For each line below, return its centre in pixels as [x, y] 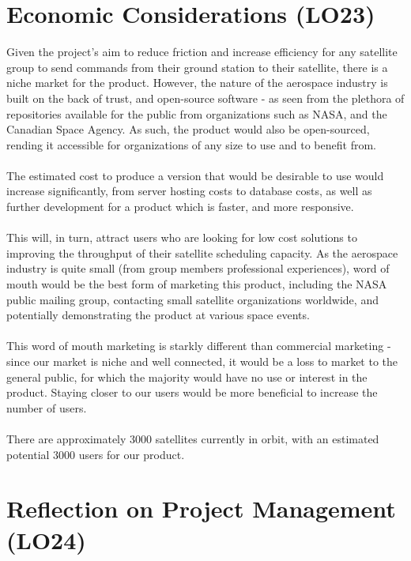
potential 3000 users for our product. [96, 454]
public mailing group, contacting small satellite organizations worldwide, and [192, 299]
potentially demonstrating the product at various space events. [158, 315]
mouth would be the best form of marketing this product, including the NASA [197, 284]
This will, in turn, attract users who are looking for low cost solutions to [182, 237]
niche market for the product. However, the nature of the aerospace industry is [197, 83]
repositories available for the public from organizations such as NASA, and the [197, 113]
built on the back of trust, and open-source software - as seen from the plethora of [205, 98]
